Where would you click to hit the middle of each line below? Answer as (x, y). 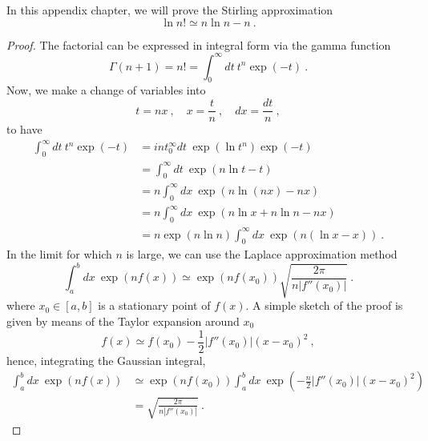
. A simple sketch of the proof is (324, 305)
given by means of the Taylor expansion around (123, 321)
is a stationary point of (154, 305)
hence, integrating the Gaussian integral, (106, 360)
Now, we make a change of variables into (106, 90)
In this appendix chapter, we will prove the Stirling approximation (170, 10)
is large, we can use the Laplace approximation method (262, 254)
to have (24, 129)
